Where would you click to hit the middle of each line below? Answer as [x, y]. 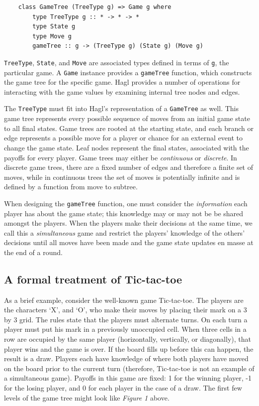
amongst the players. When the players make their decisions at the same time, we [128, 223]
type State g [54, 27]
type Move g [52, 36]
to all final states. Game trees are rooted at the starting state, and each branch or [129, 128]
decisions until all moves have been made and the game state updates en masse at [129, 242]
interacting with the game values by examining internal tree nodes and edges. [122, 91]
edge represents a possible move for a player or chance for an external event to [124, 138]
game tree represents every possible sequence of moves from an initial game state [127, 118]
